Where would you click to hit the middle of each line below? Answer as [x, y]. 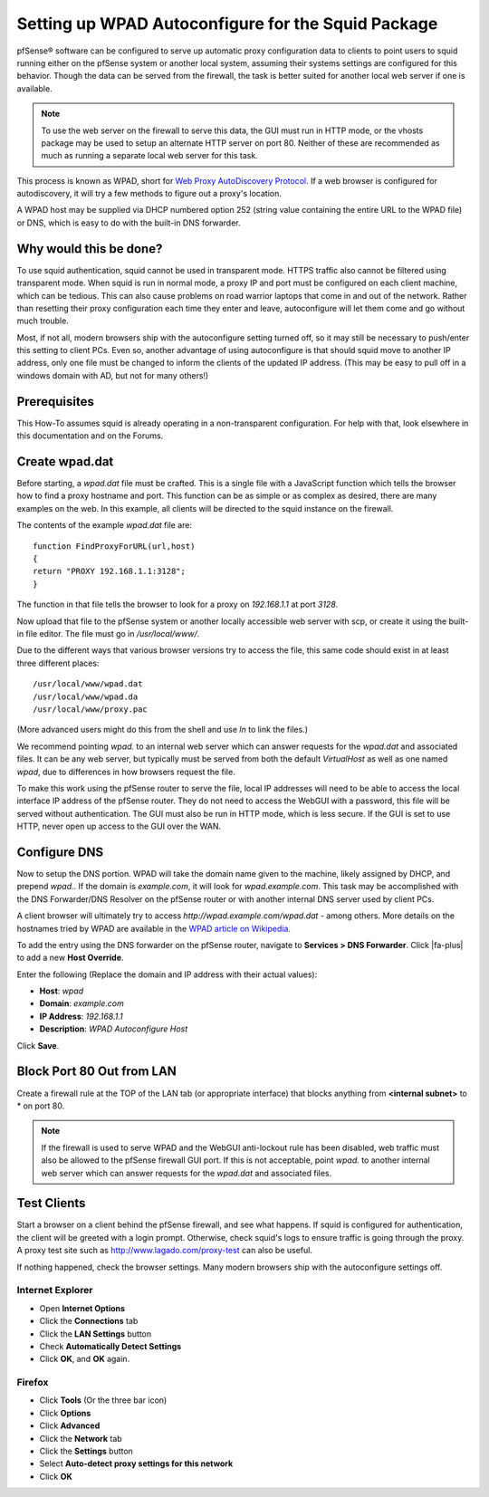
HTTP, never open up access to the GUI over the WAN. [119, 826]
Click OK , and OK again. [85, 1359]
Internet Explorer [55, 1291]
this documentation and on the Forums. [90, 436]
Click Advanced [70, 1425]
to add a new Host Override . [70, 958]
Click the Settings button [86, 1451]
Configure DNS [60, 852]
